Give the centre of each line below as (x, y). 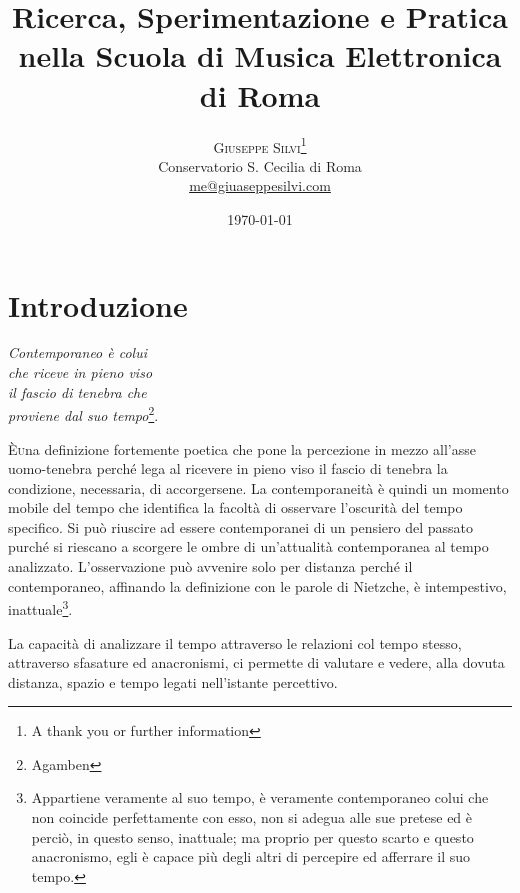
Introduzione (98, 304)
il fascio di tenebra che (77, 391)
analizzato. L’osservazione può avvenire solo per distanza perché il (210, 566)
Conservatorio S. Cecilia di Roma (260, 165)
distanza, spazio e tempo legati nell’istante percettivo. (173, 681)
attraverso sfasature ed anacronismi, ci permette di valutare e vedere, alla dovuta (256, 662)
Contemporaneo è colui (78, 352)
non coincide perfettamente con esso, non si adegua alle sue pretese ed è (252, 817)
